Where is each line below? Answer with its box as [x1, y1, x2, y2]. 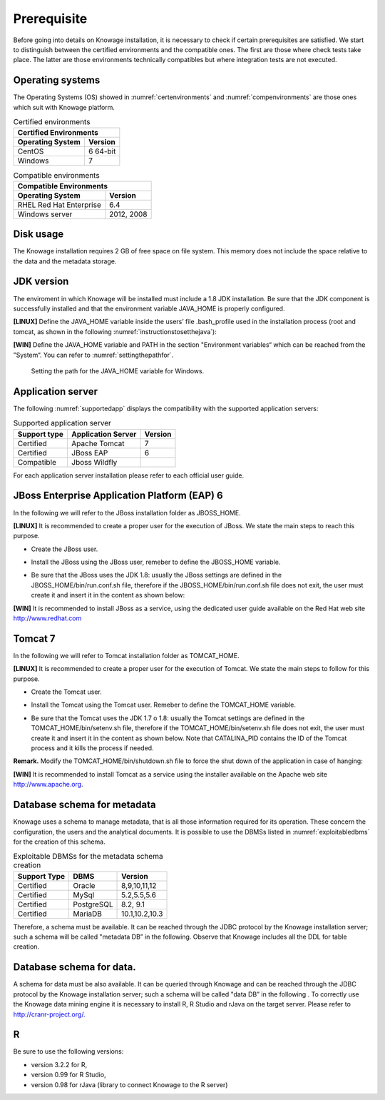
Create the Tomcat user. [31, 687, 103, 696]
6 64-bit [88, 146, 116, 156]
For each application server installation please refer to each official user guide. [13, 471, 245, 480]
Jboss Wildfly [71, 457, 118, 467]
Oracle [73, 880, 96, 890]
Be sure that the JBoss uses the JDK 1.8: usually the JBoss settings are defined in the [31, 571, 282, 580]
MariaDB [73, 909, 103, 919]
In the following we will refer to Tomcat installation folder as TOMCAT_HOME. [13, 651, 240, 660]
